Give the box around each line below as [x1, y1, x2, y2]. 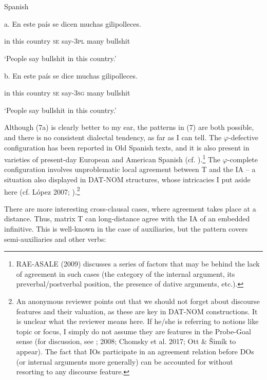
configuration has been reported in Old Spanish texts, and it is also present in [4, 142, 250, 153]
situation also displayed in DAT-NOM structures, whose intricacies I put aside [4, 174, 251, 184]
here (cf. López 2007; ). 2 [4, 184, 80, 197]
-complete [227, 154, 258, 164]
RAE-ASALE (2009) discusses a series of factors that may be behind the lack [16, 258, 260, 269]
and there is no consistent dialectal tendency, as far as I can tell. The [4, 131, 222, 142]
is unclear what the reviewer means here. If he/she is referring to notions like [16, 316, 259, 327]
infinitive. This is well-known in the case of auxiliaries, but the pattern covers [4, 223, 248, 234]
